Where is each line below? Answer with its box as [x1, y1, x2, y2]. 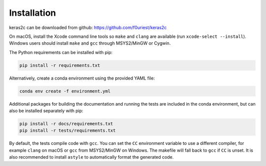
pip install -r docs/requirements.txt [19, 121, 113, 127]
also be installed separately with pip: [9, 108, 83, 114]
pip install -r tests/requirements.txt [19, 128, 116, 134]
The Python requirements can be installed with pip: [9, 49, 113, 55]
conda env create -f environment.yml [19, 88, 111, 94]
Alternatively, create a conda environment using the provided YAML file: [9, 75, 155, 81]
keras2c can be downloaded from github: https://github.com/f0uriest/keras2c [9, 25, 167, 30]
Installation [9, 7, 56, 18]
